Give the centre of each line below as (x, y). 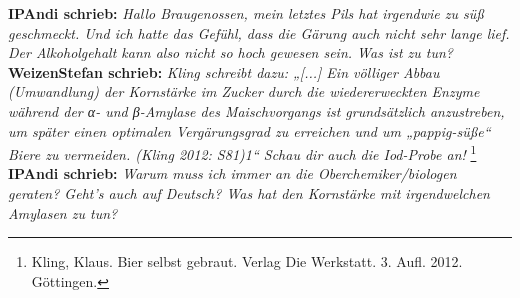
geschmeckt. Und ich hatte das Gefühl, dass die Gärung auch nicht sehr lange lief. (259, 32)
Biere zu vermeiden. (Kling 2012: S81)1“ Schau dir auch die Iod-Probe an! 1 (242, 152)
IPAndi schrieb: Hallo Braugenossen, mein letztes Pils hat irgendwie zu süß (246, 13)
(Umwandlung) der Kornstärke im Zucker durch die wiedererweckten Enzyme (244, 91)
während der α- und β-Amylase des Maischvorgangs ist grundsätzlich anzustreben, (256, 110)
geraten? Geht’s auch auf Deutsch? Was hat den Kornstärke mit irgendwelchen (249, 193)
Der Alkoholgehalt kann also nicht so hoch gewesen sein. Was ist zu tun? (231, 52)
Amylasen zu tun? (63, 212)
